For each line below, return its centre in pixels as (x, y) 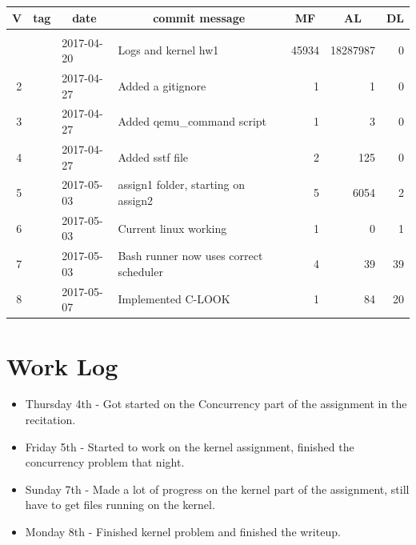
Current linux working (172, 228)
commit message (199, 17)
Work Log (62, 365)
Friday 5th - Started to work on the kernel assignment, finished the (190, 446)
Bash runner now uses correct (190, 256)
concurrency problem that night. (105, 462)
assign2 (136, 200)
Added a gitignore (162, 85)
